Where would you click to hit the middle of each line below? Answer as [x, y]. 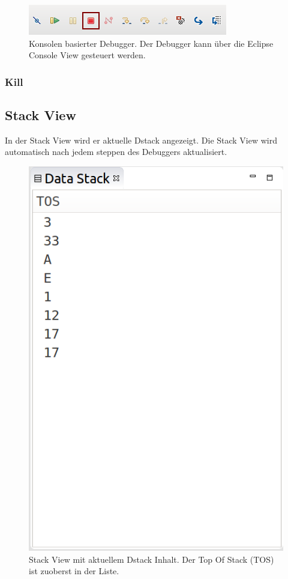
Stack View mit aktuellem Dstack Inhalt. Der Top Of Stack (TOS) [151, 559]
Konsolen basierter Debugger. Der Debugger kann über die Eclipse [151, 43]
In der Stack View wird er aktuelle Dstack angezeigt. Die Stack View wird [141, 140]
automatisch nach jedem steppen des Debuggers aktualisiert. [116, 152]
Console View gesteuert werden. [87, 55]
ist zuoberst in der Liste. [74, 571]
